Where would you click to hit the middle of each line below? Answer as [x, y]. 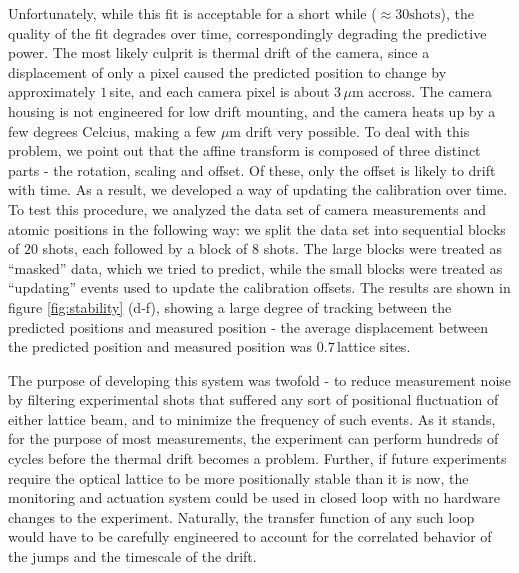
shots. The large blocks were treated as [383, 248]
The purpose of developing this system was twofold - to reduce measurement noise [260, 379]
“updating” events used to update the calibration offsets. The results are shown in [259, 287]
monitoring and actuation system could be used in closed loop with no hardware [254, 497]
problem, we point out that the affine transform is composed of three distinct [244, 150]
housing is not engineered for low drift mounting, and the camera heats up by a [252, 110]
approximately [52, 91]
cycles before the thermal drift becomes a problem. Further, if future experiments [257, 458]
